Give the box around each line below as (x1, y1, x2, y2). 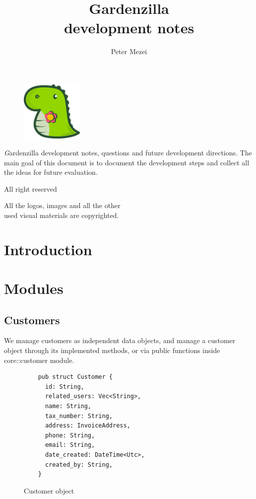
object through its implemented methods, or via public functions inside (4, 345, 220, 356)
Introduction (4, 239, 92, 259)
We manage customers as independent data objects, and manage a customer (4, 335, 236, 346)
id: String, (45, 383, 84, 390)
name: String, (45, 402, 92, 410)
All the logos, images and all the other (4, 200, 121, 211)
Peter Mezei (111, 46, 147, 57)
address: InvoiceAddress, (45, 422, 130, 429)
